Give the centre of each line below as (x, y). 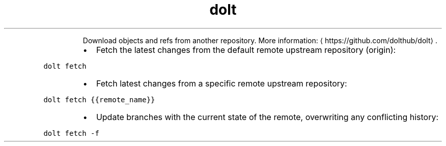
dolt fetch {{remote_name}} (99, 99)
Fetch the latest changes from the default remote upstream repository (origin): (246, 50)
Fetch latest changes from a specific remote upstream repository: (221, 83)
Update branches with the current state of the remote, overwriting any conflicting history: (267, 117)
